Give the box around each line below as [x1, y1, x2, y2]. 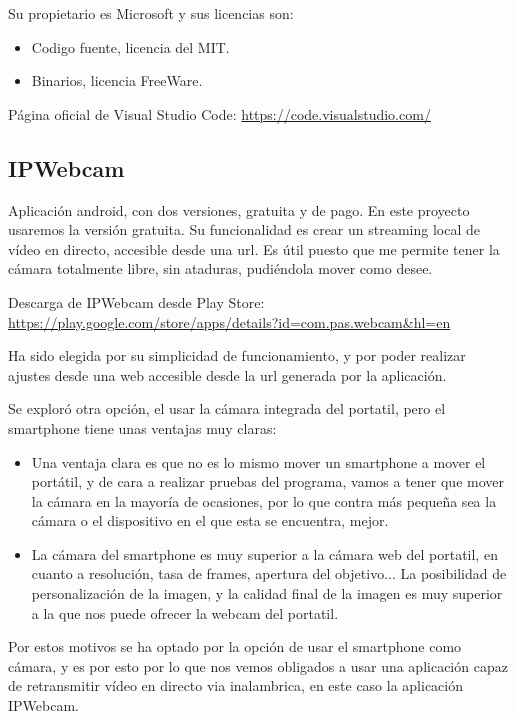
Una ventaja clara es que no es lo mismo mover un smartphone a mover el [31, 451, 486, 472]
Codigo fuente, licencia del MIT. [31, 36, 230, 57]
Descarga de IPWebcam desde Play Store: [8, 291, 265, 312]
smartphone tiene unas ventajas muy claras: [8, 417, 277, 438]
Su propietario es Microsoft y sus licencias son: [8, 3, 294, 23]
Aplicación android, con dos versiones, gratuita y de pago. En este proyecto [8, 199, 470, 220]
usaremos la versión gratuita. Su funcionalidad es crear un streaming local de [8, 219, 480, 240]
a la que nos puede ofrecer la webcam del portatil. [31, 602, 339, 623]
